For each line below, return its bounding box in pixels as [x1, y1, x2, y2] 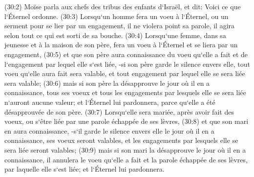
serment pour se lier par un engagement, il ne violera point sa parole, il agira [4, 20, 235, 31]
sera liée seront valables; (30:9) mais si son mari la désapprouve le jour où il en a [4, 144, 246, 155]
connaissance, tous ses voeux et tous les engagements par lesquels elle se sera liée [4, 87, 246, 98]
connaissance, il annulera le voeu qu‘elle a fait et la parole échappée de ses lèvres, [4, 154, 248, 164]
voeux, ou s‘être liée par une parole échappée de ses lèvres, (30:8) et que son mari [4, 116, 249, 126]
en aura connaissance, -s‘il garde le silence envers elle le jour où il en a [4, 125, 214, 136]
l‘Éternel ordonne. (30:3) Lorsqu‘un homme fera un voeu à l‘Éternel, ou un [4, 11, 229, 21]
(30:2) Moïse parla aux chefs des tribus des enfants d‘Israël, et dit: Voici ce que [4, 1, 241, 11]
